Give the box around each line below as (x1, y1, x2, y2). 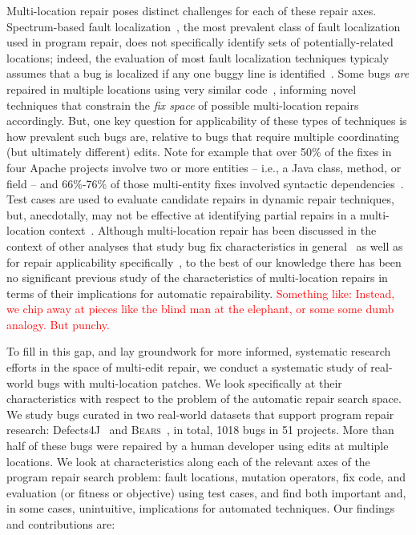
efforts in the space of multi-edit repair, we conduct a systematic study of (6, 359, 367, 376)
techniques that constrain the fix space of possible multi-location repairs (6, 96, 359, 113)
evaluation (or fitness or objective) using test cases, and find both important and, (6, 484, 406, 501)
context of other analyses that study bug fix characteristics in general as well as (6, 237, 403, 254)
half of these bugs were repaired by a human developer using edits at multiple (6, 437, 389, 454)
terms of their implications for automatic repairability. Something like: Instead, (6, 284, 395, 301)
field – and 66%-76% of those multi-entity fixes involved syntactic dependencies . (6, 175, 404, 191)
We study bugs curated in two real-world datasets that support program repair (6, 405, 394, 422)
